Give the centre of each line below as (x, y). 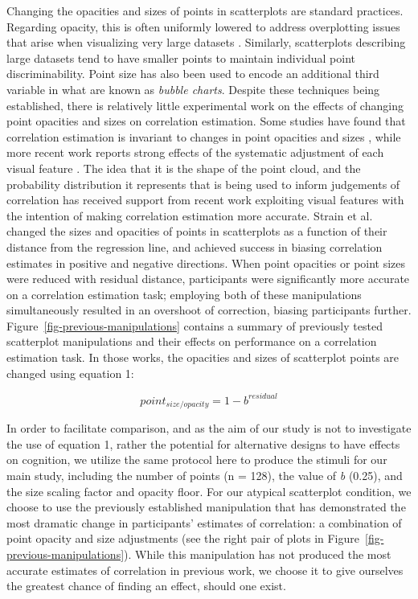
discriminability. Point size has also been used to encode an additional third (193, 74)
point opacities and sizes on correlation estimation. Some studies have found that (206, 121)
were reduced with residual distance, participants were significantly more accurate (208, 279)
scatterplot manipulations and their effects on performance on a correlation (192, 341)
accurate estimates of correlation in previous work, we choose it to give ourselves (205, 570)
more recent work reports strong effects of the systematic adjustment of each (195, 152)
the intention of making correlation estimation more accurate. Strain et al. (190, 215)
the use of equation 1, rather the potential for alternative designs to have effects (203, 443)
